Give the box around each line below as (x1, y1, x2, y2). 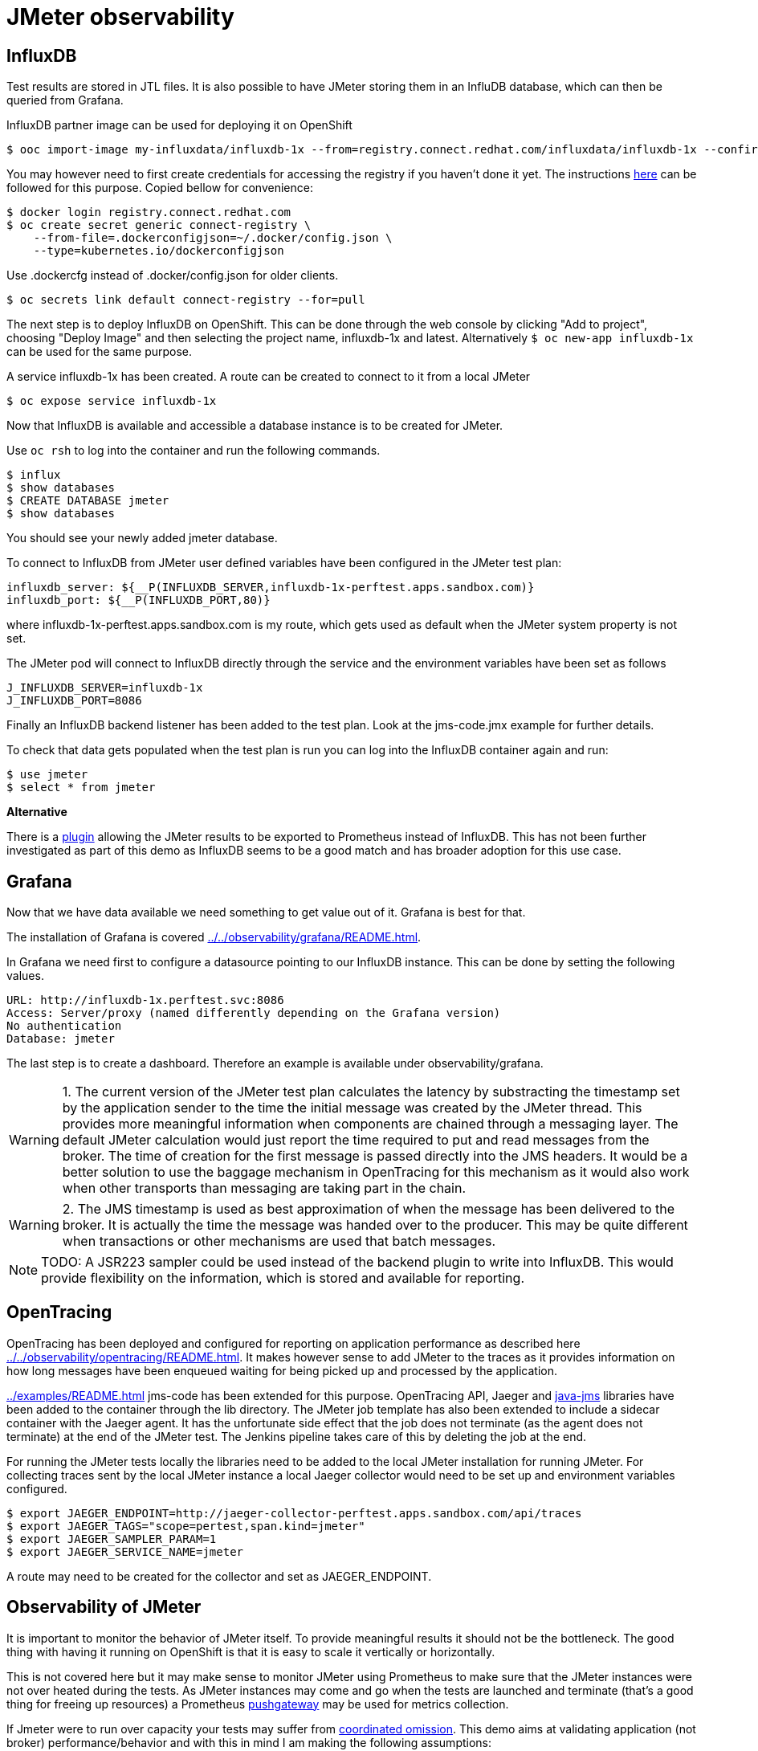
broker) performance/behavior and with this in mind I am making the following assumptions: (6, 1735, 492, 1749)
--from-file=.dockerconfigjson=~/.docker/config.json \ (33, 231, 393, 245)
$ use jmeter (6, 768, 88, 782)
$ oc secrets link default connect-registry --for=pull (6, 293, 365, 307)
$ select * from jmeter (6, 781, 156, 794)
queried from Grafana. (6, 93, 124, 108)
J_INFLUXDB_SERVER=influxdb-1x (6, 681, 203, 695)
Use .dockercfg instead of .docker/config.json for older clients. (6, 268, 339, 283)
